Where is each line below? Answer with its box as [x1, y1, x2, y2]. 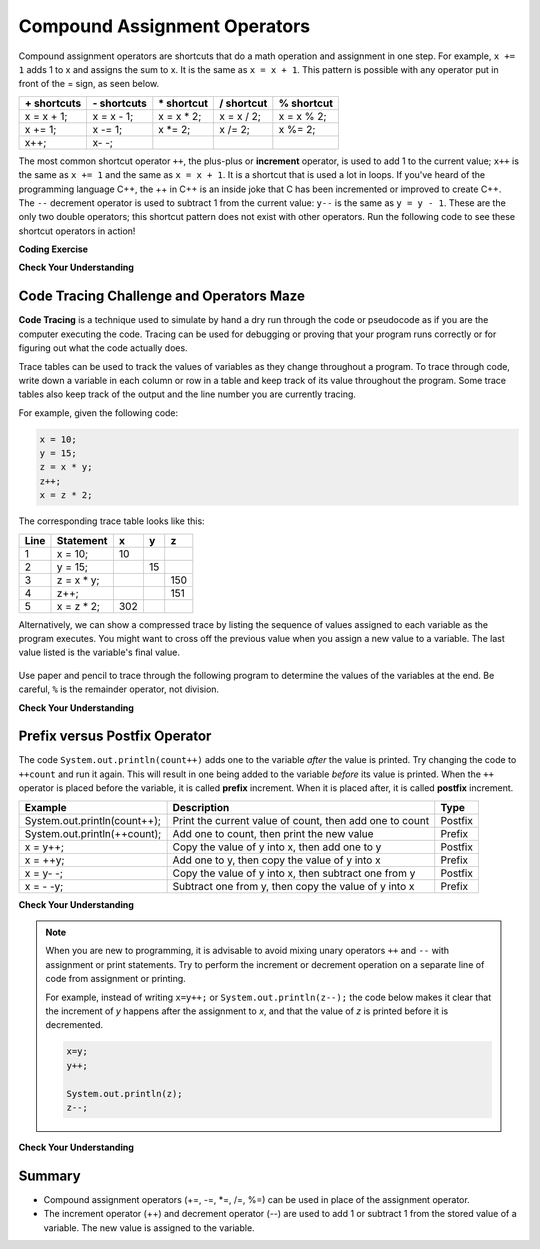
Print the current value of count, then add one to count [172, 813, 430, 827]
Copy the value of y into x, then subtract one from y [172, 866, 416, 880]
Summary [18, 1167, 81, 1184]
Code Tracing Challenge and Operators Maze [18, 288, 305, 305]
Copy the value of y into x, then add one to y [172, 840, 382, 854]
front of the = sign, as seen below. [18, 78, 160, 90]
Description [172, 800, 230, 814]
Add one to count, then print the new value [172, 826, 374, 840]
